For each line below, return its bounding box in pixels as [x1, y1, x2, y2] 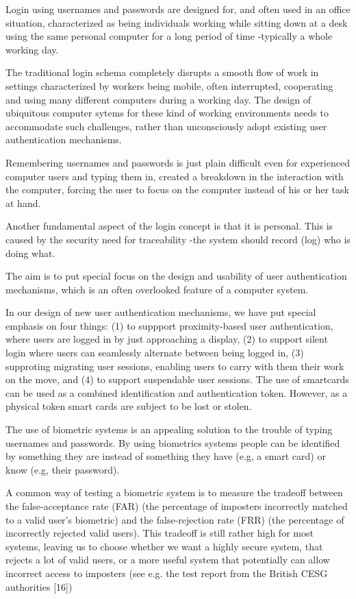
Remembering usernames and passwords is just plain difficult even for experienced [5, 155, 350, 169]
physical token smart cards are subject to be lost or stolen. [5, 399, 252, 413]
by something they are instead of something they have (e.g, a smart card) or [5, 449, 326, 463]
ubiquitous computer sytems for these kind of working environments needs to [5, 106, 329, 120]
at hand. [5, 195, 41, 210]
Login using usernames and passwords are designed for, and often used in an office [5, 2, 351, 16]
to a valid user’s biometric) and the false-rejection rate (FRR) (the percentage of [5, 512, 344, 526]
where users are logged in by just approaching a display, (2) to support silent [5, 332, 328, 346]
